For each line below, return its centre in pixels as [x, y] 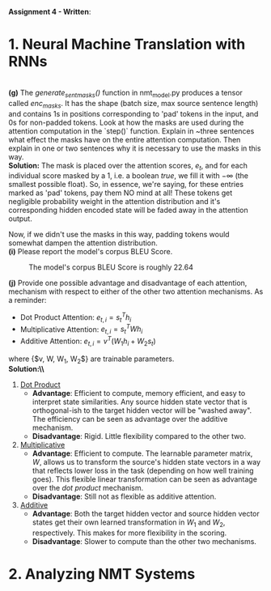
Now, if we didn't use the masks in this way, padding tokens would [119, 235]
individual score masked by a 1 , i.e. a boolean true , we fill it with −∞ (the [129, 176]
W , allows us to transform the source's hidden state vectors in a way [146, 462]
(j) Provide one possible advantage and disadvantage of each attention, [128, 283]
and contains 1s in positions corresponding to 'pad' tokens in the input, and [133, 113]
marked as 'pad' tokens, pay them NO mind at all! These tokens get [121, 193]
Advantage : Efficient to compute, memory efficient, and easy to [139, 393]
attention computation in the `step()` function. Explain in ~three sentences [131, 131]
